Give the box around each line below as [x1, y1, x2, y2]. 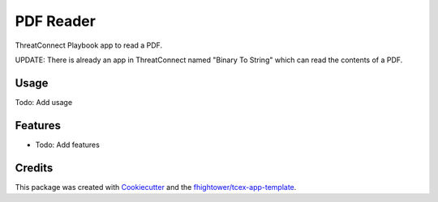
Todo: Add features [35, 140, 101, 149]
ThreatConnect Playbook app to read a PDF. [15, 40, 162, 50]
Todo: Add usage [15, 97, 73, 107]
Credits [15, 161, 54, 175]
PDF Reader [15, 12, 97, 30]
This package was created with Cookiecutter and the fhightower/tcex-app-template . [15, 182, 297, 191]
